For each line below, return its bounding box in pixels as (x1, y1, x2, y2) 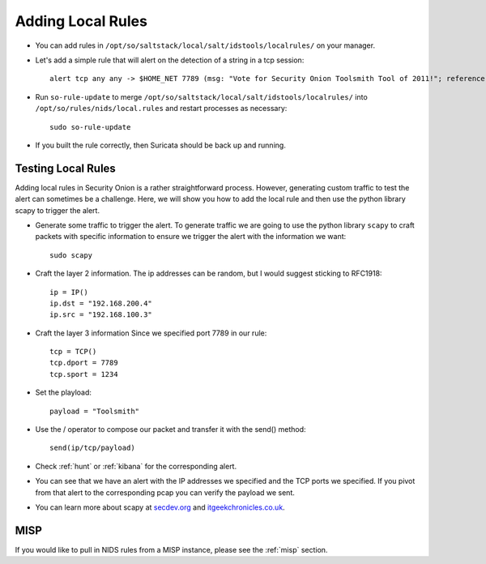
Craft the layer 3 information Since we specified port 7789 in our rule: (35, 328, 267, 338)
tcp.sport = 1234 (49, 370, 118, 378)
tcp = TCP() (49, 347, 97, 357)
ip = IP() (49, 288, 88, 297)
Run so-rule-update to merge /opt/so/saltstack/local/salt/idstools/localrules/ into (35, 92, 368, 101)
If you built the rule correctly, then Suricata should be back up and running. (35, 140, 287, 150)
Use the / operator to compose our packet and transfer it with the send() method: (35, 425, 307, 434)
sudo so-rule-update (49, 122, 131, 131)
